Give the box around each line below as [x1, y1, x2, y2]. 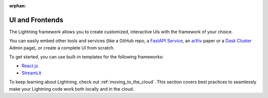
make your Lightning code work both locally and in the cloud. [9, 86, 134, 92]
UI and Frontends [9, 15, 64, 24]
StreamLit [21, 70, 42, 76]
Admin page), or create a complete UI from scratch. [9, 45, 115, 50]
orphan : [9, 3, 26, 8]
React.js [21, 63, 38, 69]
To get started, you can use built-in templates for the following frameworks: [9, 54, 164, 60]
